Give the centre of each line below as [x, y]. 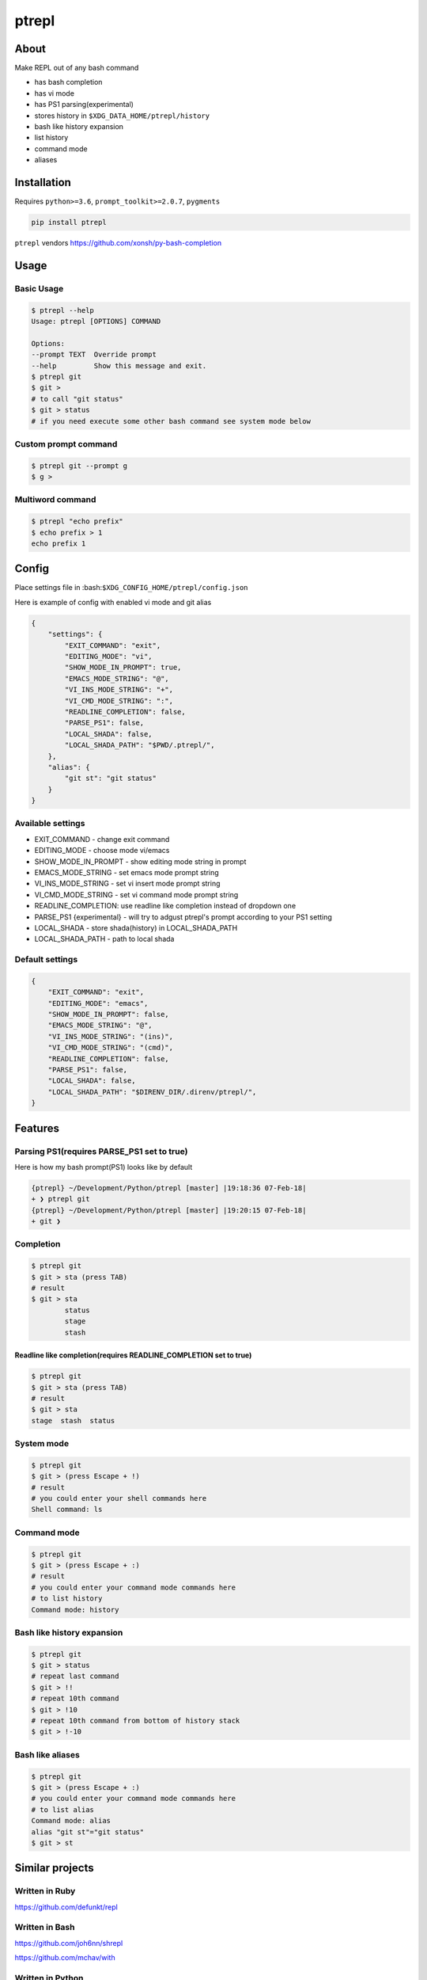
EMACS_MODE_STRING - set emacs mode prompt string [127, 873]
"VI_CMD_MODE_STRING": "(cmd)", [111, 1048]
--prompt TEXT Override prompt [94, 355]
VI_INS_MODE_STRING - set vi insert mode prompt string [127, 884]
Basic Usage [39, 288]
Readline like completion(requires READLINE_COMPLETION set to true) [133, 1355]
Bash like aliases [47, 1754]
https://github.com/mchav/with [65, 1958]
